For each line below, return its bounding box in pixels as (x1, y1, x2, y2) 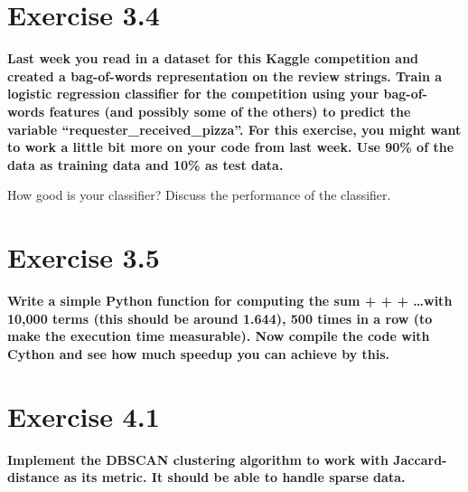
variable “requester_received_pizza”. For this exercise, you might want (7, 119, 462, 138)
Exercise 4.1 (7, 397, 160, 434)
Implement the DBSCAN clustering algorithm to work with (7, 449, 388, 468)
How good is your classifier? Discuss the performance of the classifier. (7, 185, 391, 204)
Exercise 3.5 (7, 239, 160, 276)
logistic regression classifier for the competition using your (7, 84, 379, 103)
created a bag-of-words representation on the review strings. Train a (7, 66, 443, 85)
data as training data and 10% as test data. (7, 155, 284, 174)
